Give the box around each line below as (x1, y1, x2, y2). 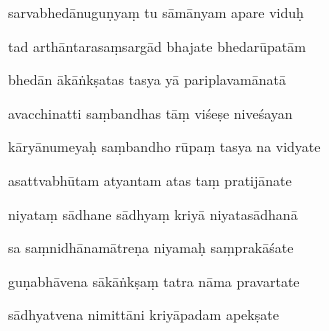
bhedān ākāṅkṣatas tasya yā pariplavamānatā (8, 69, 286, 90)
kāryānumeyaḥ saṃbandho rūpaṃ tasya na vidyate (8, 136, 321, 157)
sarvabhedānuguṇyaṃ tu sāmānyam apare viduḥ (8, 2, 304, 22)
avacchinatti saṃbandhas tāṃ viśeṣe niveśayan (8, 102, 293, 123)
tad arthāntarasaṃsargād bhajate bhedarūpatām (8, 35, 306, 56)
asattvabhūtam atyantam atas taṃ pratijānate (8, 169, 292, 190)
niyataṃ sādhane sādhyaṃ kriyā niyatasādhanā (8, 203, 298, 224)
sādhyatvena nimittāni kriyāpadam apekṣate (8, 304, 279, 325)
